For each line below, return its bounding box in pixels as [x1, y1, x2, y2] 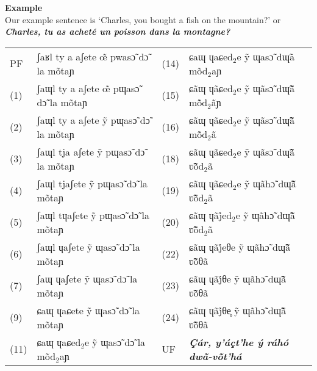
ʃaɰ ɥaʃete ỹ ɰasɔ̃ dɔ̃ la [37, 271, 138, 286]
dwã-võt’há [188, 348, 242, 363]
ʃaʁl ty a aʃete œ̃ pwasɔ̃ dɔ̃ [37, 49, 149, 63]
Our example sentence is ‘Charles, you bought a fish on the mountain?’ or [5, 13, 281, 26]
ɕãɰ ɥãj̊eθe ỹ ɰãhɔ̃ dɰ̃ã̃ [188, 239, 291, 254]
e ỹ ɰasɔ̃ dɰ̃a [237, 49, 295, 63]
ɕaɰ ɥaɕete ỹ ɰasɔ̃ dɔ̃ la [37, 303, 140, 317]
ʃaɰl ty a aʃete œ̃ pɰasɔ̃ [37, 81, 140, 95]
